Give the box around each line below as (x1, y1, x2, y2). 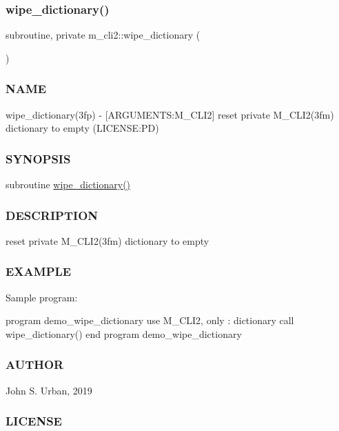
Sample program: (6, 290, 78, 304)
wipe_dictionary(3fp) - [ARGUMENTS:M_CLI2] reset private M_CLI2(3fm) (6, 107, 334, 121)
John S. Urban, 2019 (6, 383, 92, 397)
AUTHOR (6, 356, 64, 373)
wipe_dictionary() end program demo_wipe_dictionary (6, 326, 242, 341)
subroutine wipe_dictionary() (6, 177, 131, 192)
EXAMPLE (6, 263, 72, 280)
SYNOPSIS (6, 150, 71, 167)
